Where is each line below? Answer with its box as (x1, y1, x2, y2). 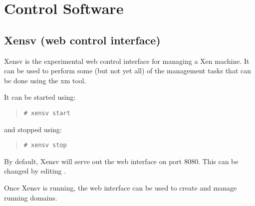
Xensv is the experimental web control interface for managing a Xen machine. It (4, 55, 250, 66)
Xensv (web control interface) (4, 32, 161, 47)
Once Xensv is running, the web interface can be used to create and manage (4, 183, 237, 193)
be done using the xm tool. (4, 75, 86, 85)
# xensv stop (23, 142, 67, 149)
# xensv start (23, 109, 70, 117)
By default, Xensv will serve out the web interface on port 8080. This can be (4, 156, 239, 166)
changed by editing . (4, 166, 66, 176)
